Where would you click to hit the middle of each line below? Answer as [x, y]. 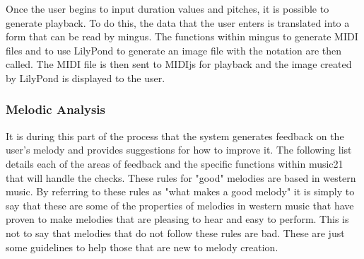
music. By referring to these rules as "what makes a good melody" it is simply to [180, 191]
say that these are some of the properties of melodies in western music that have [180, 205]
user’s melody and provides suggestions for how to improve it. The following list [179, 150]
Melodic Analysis [55, 109]
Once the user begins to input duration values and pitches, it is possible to [168, 8]
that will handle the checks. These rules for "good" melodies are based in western [181, 177]
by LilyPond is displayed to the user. [86, 77]
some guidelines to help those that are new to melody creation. [142, 247]
